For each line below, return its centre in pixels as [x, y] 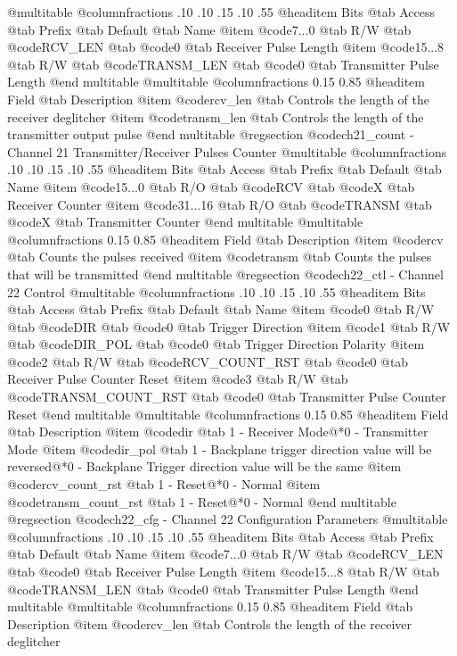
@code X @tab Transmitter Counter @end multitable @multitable [185, 222]
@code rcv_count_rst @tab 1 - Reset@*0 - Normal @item [164, 484]
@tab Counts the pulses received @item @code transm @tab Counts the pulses [220, 257]
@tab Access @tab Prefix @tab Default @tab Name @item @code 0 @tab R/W [221, 309]
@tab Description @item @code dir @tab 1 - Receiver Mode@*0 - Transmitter [218, 432]
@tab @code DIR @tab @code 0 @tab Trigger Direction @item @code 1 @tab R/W [229, 326]
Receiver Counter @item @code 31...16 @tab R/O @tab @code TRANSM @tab [220, 204]
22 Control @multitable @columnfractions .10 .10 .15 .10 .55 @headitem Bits [216, 291]
